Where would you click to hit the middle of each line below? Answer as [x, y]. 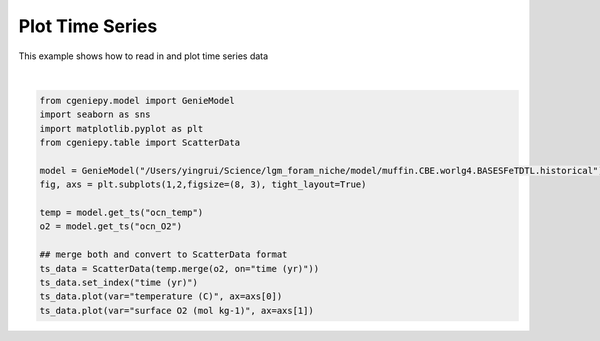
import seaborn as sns [95, 114]
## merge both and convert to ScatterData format [163, 254]
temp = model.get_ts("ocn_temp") [121, 213]
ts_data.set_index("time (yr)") [119, 282]
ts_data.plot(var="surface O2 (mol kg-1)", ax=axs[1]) [176, 310]
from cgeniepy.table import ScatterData [139, 143]
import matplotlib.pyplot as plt [121, 128]
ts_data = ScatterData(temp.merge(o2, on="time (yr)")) [179, 268]
